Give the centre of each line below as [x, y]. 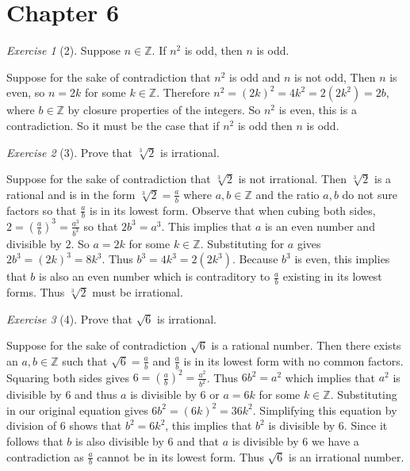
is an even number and [320, 226]
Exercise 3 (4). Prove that [69, 318]
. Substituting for [242, 243]
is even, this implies [342, 259]
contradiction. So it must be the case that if [113, 125]
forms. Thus [36, 292]
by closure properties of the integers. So [164, 110]
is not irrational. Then [292, 179]
